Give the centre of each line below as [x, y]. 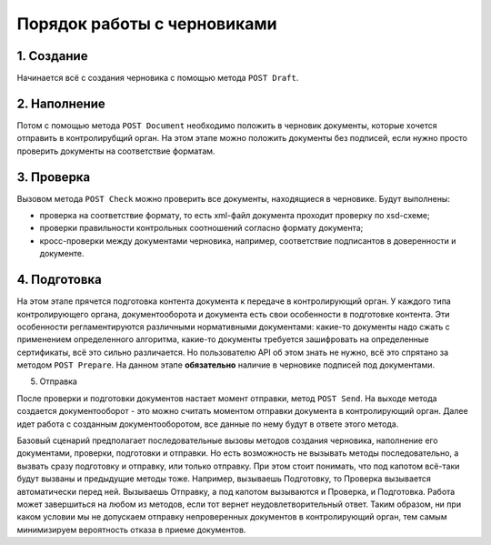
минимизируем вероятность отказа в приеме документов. [131, 530]
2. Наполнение [61, 103]
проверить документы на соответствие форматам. [116, 151]
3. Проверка [54, 177]
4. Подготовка [59, 280]
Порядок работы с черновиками [147, 24]
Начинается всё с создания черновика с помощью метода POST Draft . [158, 78]
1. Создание [52, 56]
